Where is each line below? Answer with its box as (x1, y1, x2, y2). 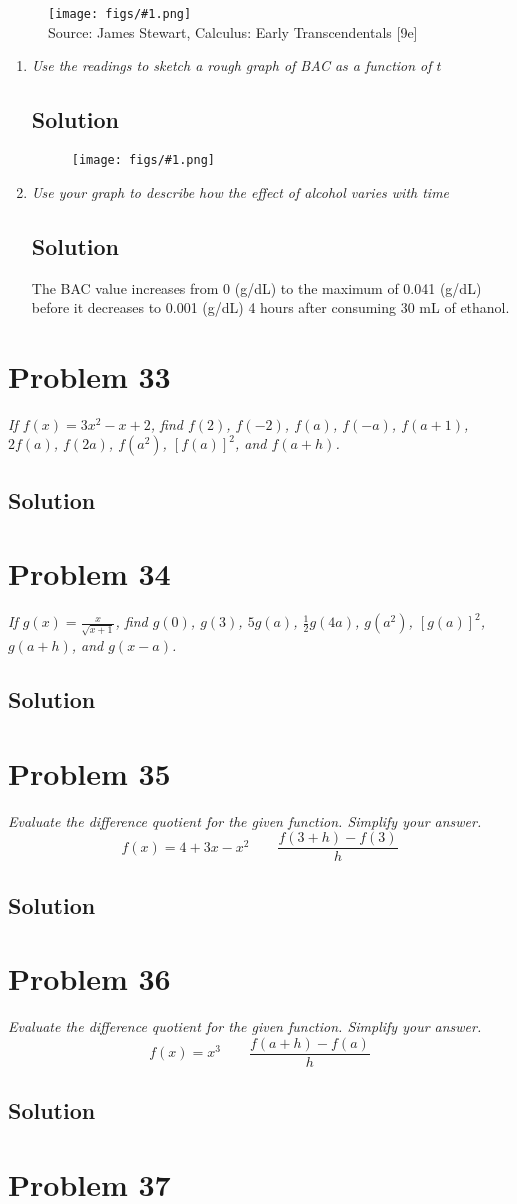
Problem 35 (8, 752, 171, 793)
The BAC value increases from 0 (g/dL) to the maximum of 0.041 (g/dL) (31, 277, 482, 298)
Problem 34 (8, 553, 171, 594)
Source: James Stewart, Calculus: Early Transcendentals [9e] (48, 21, 418, 42)
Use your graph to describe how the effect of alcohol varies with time (31, 181, 450, 202)
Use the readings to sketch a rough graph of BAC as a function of (31, 55, 432, 76)
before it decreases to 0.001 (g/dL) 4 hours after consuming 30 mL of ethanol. (31, 297, 510, 318)
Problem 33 (8, 355, 171, 396)
